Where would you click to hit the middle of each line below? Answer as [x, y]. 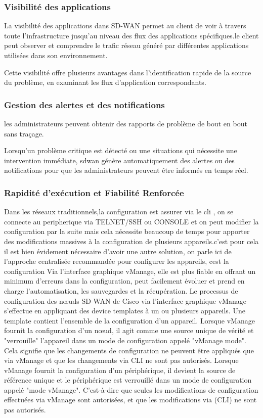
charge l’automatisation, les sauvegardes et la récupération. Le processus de [121, 290]
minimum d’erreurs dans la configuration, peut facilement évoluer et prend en [124, 281]
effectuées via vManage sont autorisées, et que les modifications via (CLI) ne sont [130, 400]
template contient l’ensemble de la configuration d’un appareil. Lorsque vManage [129, 320]
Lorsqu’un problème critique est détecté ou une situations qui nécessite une [121, 150]
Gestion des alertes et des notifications [84, 104]
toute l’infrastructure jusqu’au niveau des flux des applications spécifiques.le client [131, 35]
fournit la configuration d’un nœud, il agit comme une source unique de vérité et [129, 330]
